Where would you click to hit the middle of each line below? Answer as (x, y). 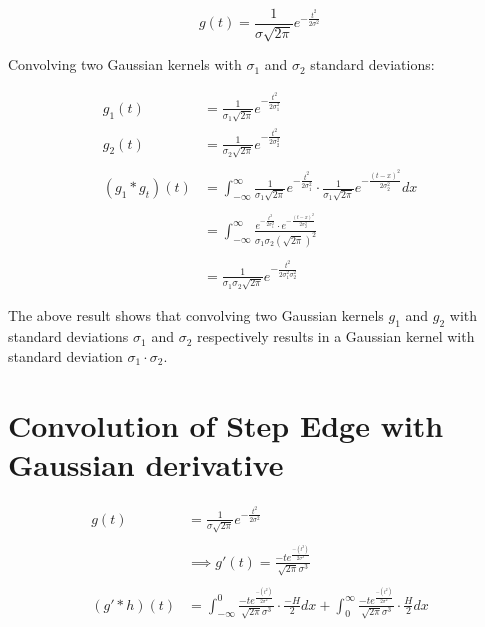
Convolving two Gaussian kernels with (125, 64)
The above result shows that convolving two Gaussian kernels (196, 315)
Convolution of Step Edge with (226, 424)
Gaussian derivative (146, 463)
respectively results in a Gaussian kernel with (336, 336)
